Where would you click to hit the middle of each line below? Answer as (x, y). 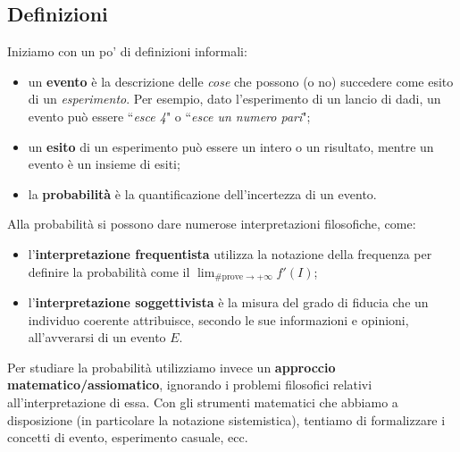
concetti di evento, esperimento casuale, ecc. (128, 437)
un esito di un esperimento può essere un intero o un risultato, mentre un (231, 146)
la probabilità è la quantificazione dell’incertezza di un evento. (202, 193)
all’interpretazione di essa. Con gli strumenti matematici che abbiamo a (203, 402)
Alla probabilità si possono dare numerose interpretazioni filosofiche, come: (212, 224)
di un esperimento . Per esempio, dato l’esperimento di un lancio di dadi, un (234, 99)
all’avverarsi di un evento (97, 337)
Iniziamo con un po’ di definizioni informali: (127, 51)
